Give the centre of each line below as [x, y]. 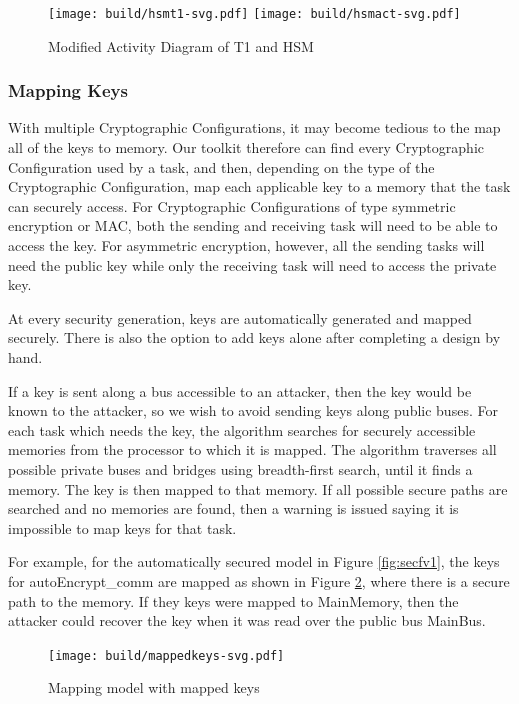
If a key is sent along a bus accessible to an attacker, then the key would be [240, 390]
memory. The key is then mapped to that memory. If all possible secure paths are [258, 488]
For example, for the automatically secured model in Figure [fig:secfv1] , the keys [254, 561]
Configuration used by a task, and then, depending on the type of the [221, 166]
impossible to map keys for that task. [122, 527]
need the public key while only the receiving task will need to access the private [252, 264]
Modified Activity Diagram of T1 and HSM [181, 45]
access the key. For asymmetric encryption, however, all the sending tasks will [246, 245]
